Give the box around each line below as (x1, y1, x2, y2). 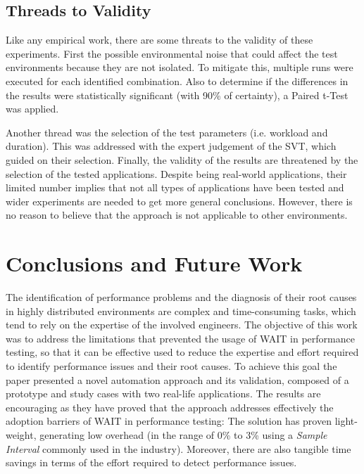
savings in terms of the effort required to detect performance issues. (6, 455, 297, 470)
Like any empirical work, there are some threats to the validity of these (6, 32, 313, 47)
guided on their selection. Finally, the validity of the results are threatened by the (6, 152, 358, 167)
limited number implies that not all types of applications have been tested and (6, 180, 344, 195)
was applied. (6, 101, 59, 116)
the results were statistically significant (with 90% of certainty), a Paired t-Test (6, 87, 349, 102)
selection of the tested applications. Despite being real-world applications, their (6, 166, 347, 181)
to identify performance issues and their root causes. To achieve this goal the (6, 359, 337, 373)
